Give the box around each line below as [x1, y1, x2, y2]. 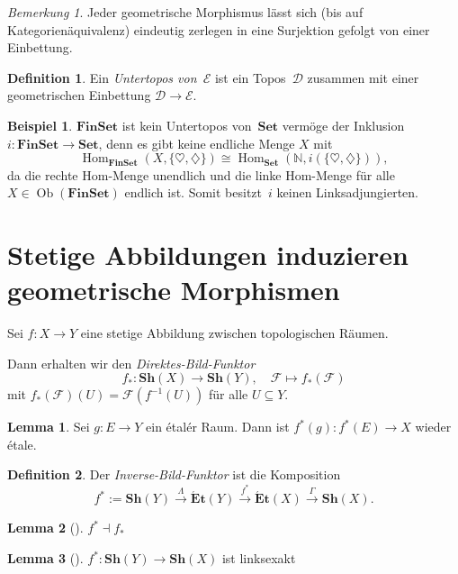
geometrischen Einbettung [7, 86, 151, 105]
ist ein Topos [214, 68, 286, 87]
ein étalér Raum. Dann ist [146, 417, 290, 436]
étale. [7, 434, 37, 453]
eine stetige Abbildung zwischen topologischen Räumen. [80, 323, 389, 342]
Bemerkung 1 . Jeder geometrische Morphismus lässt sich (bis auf [7, 3, 364, 21]
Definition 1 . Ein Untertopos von [7, 68, 197, 87]
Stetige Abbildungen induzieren [7, 235, 409, 272]
